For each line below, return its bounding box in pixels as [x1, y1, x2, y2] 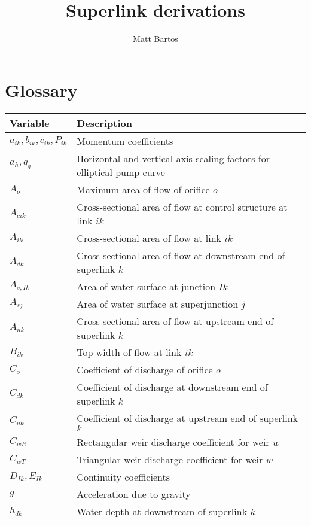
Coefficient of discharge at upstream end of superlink [77, 411, 298, 425]
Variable [10, 115, 50, 130]
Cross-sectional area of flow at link [77, 230, 221, 245]
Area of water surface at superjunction [77, 296, 239, 311]
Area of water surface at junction [77, 279, 216, 293]
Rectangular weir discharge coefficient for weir [77, 434, 270, 449]
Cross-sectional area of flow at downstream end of [77, 248, 285, 262]
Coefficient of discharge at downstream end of [77, 379, 268, 394]
